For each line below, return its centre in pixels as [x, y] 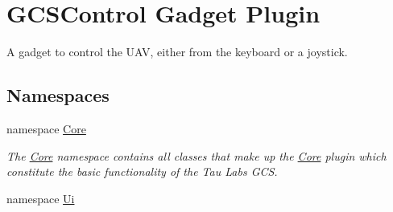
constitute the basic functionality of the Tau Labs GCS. [142, 171]
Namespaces [58, 95]
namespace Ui [41, 198]
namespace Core [46, 128]
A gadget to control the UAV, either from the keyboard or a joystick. [177, 52]
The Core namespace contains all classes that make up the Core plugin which [196, 155]
